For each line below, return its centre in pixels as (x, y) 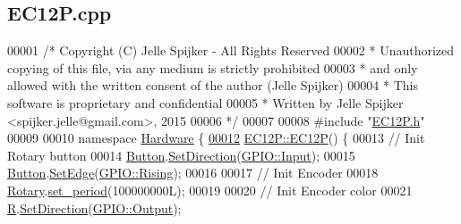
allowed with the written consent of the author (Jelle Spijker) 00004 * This (213, 85)
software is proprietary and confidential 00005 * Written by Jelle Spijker (205, 102)
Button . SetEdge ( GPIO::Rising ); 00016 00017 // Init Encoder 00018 (193, 173)
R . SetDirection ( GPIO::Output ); (94, 207)
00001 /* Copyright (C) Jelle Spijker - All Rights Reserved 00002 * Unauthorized (231, 50)
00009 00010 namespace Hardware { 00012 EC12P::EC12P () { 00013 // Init (216, 138)
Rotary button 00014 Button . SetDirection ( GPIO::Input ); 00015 (181, 155)
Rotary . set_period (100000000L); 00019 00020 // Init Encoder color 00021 (210, 190)
